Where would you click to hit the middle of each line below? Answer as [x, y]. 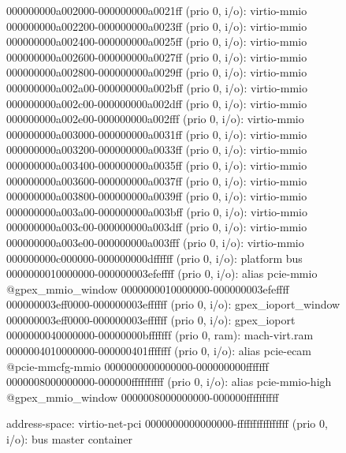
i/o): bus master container [70, 439]
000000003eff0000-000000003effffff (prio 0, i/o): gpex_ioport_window [173, 304]
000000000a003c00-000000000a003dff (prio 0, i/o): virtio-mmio [157, 227]
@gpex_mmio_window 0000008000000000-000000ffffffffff [143, 397]
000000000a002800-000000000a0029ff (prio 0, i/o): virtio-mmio [157, 72]
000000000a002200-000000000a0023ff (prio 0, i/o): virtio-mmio [157, 26]
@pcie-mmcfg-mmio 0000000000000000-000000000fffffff [138, 366]
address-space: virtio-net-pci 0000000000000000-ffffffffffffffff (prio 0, [167, 423]
